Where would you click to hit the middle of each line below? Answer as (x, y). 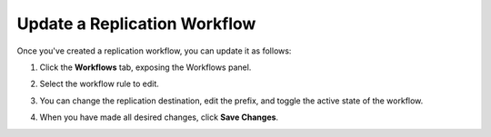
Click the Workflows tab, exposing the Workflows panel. (145, 67)
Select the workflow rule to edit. (99, 84)
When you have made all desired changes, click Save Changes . (159, 117)
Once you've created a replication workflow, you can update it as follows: (154, 51)
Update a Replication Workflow (136, 24)
